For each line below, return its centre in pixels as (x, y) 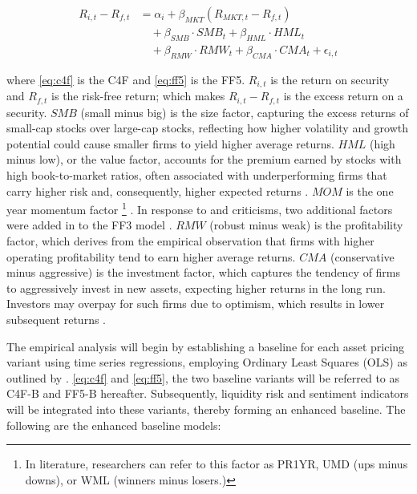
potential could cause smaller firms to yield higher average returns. (170, 143)
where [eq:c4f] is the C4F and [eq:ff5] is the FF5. (126, 79)
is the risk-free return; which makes (138, 96)
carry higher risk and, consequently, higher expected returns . (158, 190)
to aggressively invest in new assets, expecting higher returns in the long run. (196, 287)
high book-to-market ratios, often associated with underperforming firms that (197, 174)
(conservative (362, 256)
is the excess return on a (343, 96)
